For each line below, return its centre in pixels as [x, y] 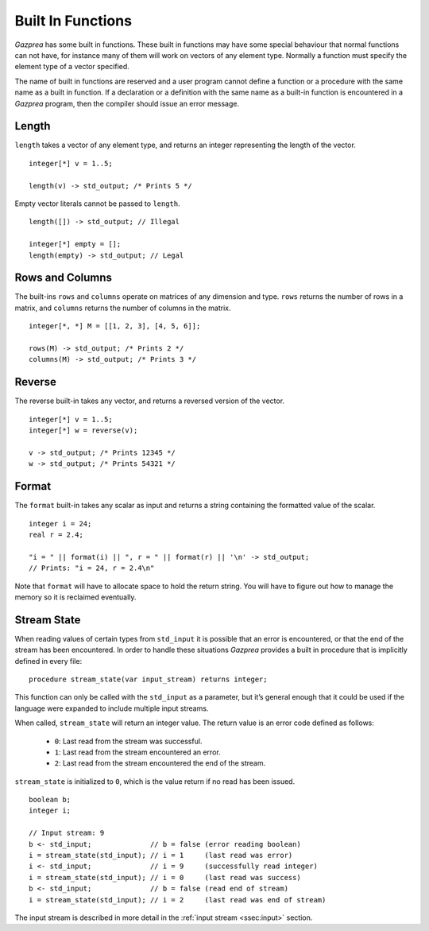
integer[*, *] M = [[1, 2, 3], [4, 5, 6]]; [115, 326]
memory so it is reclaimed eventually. [75, 597]
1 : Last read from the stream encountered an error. [138, 752]
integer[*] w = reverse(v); [83, 431]
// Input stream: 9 [67, 833]
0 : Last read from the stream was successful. [128, 741]
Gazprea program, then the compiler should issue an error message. [127, 103]
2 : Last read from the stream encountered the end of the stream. [160, 763]
